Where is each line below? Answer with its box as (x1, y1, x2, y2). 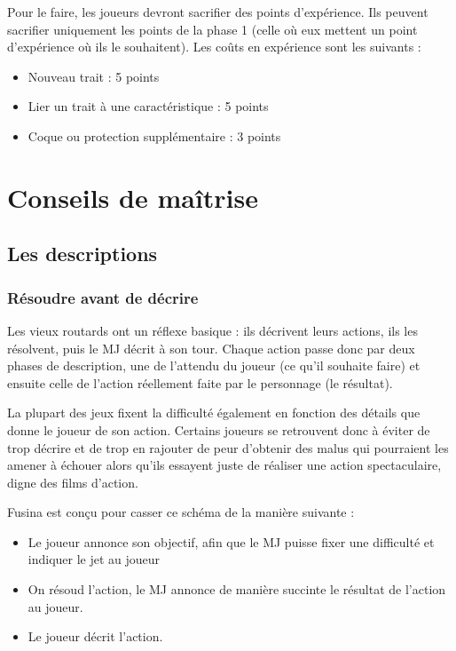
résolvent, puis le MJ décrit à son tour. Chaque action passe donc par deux (7, 338, 415, 357)
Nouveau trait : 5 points (28, 67, 160, 85)
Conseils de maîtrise (7, 179, 258, 215)
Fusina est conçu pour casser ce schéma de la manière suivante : (7, 503, 355, 521)
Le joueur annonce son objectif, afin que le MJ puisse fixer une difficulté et (28, 532, 435, 551)
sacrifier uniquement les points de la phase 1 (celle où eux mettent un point (7, 20, 418, 38)
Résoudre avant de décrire (7, 286, 199, 308)
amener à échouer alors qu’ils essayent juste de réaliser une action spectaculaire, (7, 456, 442, 474)
